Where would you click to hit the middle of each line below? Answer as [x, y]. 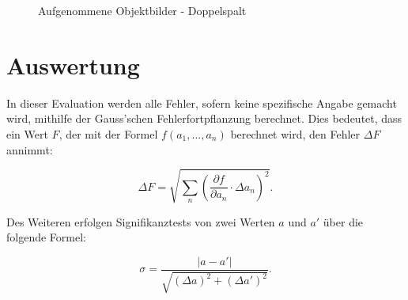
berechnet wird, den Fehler [295, 133]
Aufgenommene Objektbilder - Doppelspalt [142, 10]
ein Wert [27, 133]
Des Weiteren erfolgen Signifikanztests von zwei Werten [141, 221]
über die [343, 221]
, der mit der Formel [108, 133]
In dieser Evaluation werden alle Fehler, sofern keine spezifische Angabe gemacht [202, 103]
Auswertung [73, 65]
